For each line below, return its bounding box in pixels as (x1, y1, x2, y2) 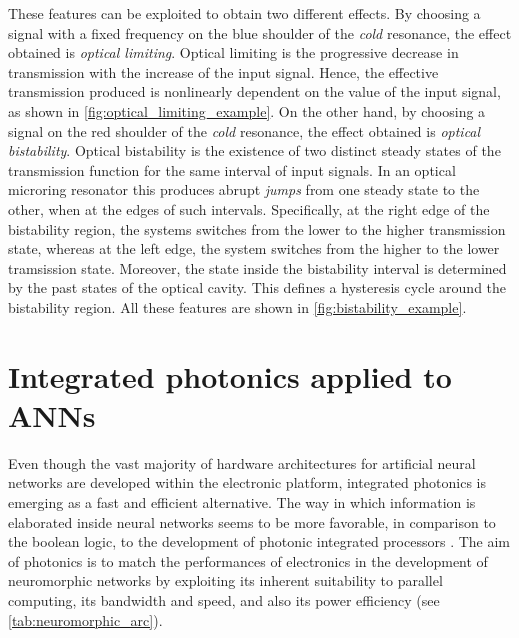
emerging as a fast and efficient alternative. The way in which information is (8, 492, 476, 512)
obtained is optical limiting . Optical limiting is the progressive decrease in (8, 42, 459, 63)
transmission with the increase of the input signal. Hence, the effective (8, 61, 439, 82)
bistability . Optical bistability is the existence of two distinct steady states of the (8, 140, 501, 161)
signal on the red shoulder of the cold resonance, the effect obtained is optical (8, 120, 481, 141)
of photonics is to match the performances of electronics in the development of (8, 550, 488, 571)
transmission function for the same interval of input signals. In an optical (8, 159, 456, 180)
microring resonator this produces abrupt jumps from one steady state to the (8, 179, 480, 200)
